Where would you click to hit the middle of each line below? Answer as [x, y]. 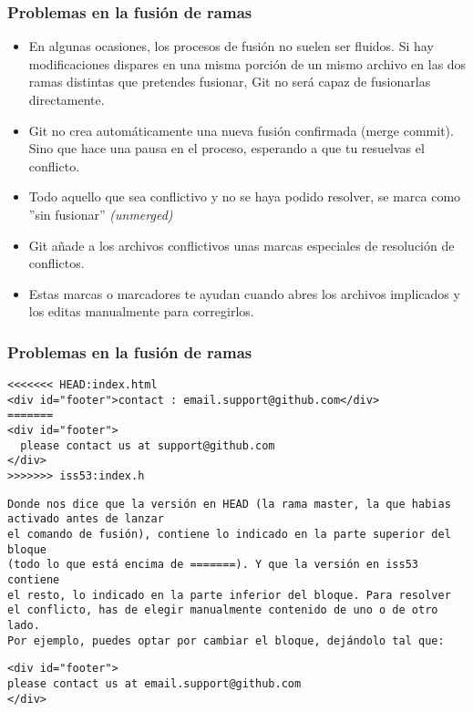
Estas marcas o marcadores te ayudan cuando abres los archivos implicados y [244, 293]
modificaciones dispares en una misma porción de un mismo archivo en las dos [247, 63]
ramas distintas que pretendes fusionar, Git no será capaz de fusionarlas [230, 82]
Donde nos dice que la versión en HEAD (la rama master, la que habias [229, 504]
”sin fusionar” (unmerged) [101, 214]
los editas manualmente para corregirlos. [141, 311]
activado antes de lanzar [86, 519]
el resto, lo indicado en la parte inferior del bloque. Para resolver [229, 595]
